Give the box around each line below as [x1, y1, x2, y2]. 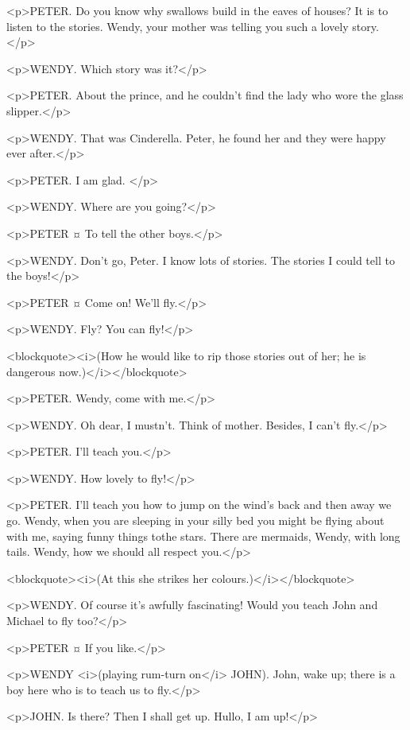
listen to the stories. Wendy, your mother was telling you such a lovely [6, 17, 349, 34]
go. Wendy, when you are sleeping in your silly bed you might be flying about [6, 512, 385, 529]
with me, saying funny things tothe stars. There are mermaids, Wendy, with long [6, 527, 400, 544]
